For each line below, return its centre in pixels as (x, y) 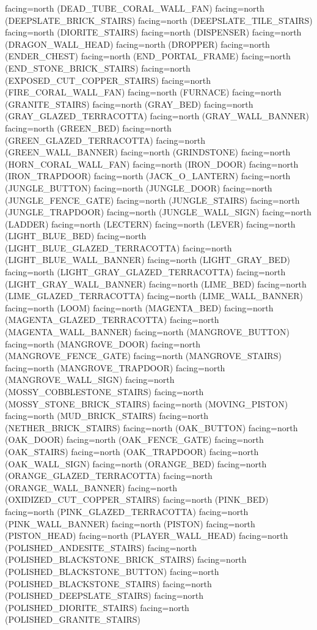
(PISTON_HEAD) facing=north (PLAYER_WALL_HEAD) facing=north (147, 535)
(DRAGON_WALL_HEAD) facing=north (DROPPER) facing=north (137, 44)
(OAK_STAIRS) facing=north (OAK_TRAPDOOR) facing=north (132, 451)
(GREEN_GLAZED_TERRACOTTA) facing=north (105, 140)
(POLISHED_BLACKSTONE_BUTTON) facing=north (112, 571)
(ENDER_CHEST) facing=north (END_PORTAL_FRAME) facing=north (148, 56)
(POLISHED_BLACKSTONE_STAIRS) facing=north (108, 583)
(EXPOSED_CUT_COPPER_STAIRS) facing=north (108, 80)
